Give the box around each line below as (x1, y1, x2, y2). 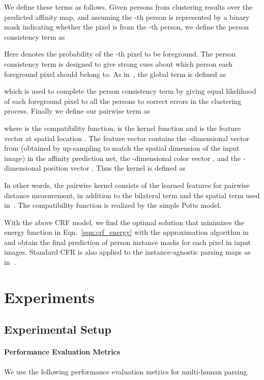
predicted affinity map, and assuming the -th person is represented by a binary (4, 11, 250, 22)
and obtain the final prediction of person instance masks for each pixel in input (4, 236, 251, 247)
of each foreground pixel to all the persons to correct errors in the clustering (4, 95, 242, 106)
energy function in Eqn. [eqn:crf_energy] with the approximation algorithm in (4, 227, 249, 237)
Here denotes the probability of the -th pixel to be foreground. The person (4, 48, 236, 59)
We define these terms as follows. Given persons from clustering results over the (4, 2, 253, 12)
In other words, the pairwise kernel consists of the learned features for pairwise (4, 179, 250, 190)
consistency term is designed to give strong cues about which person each (4, 58, 232, 69)
